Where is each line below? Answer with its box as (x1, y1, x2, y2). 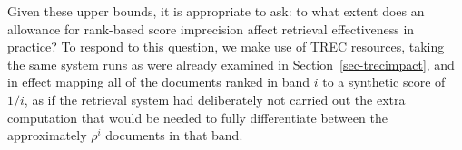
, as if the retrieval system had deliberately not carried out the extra (24, 89, 406, 108)
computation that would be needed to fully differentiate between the (7, 108, 388, 127)
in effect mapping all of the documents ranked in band (7, 72, 310, 91)
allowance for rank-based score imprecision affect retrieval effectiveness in (7, 19, 415, 38)
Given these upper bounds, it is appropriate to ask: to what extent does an (7, 2, 425, 20)
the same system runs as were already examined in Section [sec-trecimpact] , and (7, 54, 455, 73)
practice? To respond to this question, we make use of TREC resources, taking (7, 37, 445, 56)
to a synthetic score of (322, 72, 446, 91)
